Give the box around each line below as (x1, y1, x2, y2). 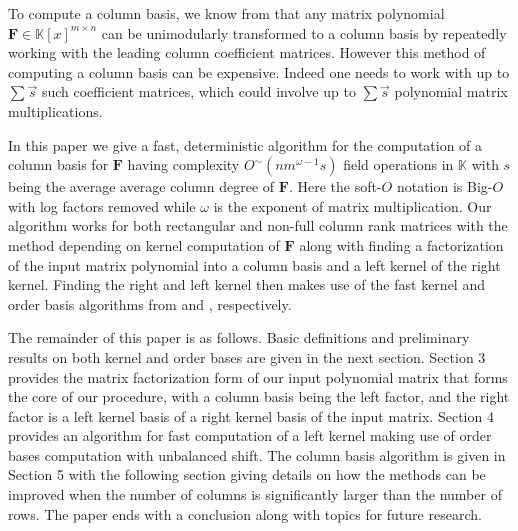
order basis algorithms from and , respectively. (8, 293, 292, 314)
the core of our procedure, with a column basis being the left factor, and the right (8, 386, 510, 407)
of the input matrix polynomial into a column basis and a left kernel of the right (8, 254, 501, 275)
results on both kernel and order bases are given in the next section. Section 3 (8, 346, 486, 367)
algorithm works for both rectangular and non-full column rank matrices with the (8, 215, 508, 236)
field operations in (343, 154, 454, 175)
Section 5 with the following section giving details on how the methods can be (8, 464, 486, 485)
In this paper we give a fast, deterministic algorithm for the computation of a (8, 134, 483, 155)
